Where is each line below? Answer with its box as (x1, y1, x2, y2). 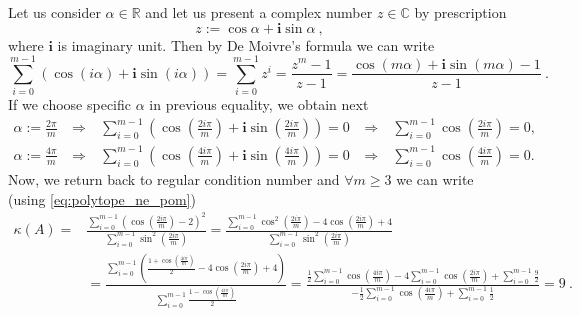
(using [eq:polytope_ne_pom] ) (8, 188, 196, 209)
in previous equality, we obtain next (149, 94, 369, 115)
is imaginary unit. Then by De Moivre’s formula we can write (57, 34, 435, 55)
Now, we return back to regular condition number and (8, 168, 340, 189)
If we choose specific (8, 94, 132, 115)
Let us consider (8, 2, 101, 22)
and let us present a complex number (145, 2, 373, 22)
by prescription (414, 2, 507, 22)
